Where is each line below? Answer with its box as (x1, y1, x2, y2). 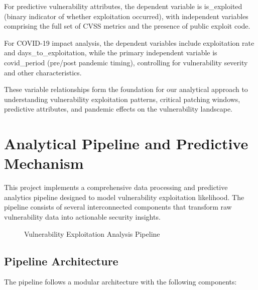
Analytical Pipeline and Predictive (4, 133, 248, 154)
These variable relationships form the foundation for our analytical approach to (4, 84, 248, 94)
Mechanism (4, 153, 84, 173)
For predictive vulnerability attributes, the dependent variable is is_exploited (4, 1, 242, 11)
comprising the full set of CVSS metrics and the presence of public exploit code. (4, 21, 250, 31)
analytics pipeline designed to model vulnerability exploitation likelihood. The (4, 191, 244, 202)
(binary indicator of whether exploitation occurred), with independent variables (4, 11, 248, 21)
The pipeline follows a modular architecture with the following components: (4, 276, 237, 287)
